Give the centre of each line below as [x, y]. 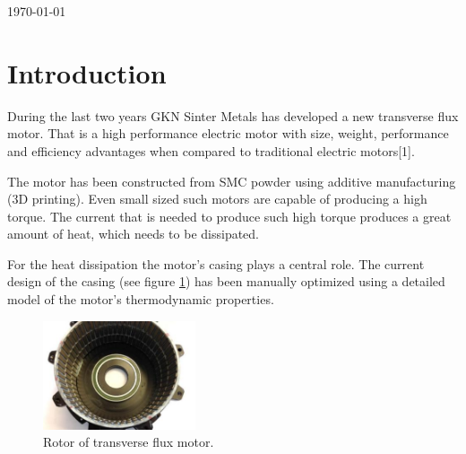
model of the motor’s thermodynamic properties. [141, 299]
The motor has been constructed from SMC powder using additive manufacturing [232, 181]
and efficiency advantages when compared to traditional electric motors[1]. [211, 150]
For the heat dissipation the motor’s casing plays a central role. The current [216, 263]
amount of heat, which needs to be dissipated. [134, 234]
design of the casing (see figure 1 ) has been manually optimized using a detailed [226, 281]
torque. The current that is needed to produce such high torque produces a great [229, 216]
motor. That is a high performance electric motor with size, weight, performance [228, 133]
